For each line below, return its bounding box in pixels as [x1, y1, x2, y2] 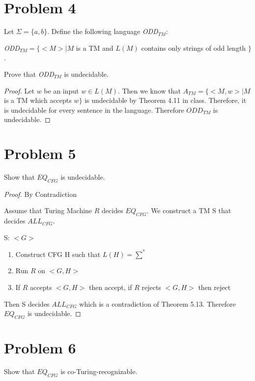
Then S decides [4, 298, 50, 309]
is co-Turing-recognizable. [60, 366, 138, 377]
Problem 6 [4, 338, 76, 358]
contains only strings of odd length [141, 42, 246, 53]
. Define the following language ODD [47, 26, 158, 36]
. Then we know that [117, 85, 181, 95]
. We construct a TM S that [146, 205, 231, 216]
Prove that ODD [4, 68, 54, 79]
